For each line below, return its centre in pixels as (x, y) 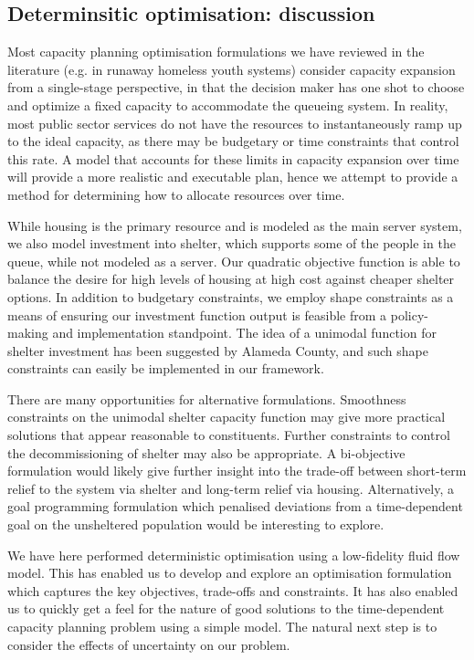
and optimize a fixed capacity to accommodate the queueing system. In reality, (228, 105)
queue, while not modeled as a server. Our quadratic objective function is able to (234, 261)
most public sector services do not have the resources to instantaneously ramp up (235, 123)
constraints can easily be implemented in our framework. (166, 368)
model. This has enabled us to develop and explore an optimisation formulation (230, 573)
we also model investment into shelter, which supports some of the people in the (232, 243)
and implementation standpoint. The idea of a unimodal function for (244, 333)
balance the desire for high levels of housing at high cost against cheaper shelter (231, 279)
